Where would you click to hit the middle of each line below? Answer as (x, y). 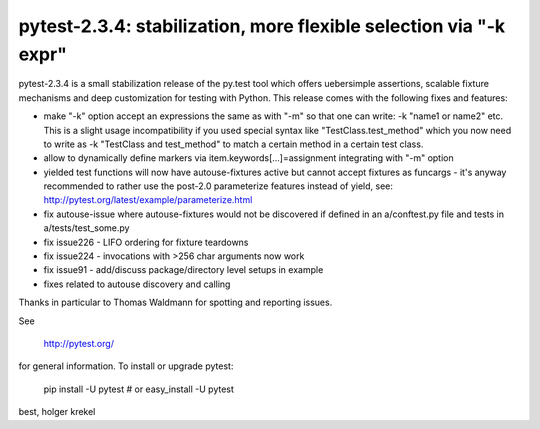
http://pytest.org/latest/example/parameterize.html (148, 200)
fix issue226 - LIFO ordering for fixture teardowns (146, 242)
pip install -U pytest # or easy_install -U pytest (139, 389)
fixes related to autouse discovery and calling (137, 284)
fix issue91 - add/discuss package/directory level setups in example (183, 270)
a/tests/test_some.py (86, 228)
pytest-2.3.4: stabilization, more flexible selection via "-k (262, 26)
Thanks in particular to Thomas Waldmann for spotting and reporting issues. (175, 302)
